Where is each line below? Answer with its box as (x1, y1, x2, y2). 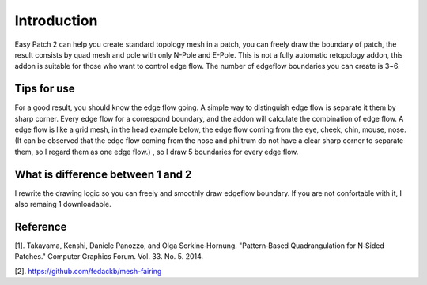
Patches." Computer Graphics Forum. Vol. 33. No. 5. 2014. (14, 252, 204, 261)
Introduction (14, 12, 98, 29)
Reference (14, 219, 67, 233)
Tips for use (14, 82, 75, 96)
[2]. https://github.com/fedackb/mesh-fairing (14, 266, 162, 276)
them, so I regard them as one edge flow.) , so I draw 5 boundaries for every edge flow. (14, 147, 299, 156)
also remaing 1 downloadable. (14, 200, 111, 209)
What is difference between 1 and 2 (14, 167, 192, 181)
